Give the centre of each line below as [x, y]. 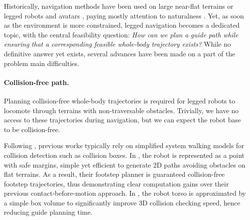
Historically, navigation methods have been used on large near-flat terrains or [119, 6]
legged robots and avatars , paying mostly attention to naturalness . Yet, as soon [124, 15]
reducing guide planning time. [48, 212]
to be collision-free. [32, 129]
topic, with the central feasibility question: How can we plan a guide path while [121, 34]
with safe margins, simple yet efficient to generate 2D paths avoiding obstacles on [125, 164]
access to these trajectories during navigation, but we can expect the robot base [122, 120]
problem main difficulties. [42, 63]
